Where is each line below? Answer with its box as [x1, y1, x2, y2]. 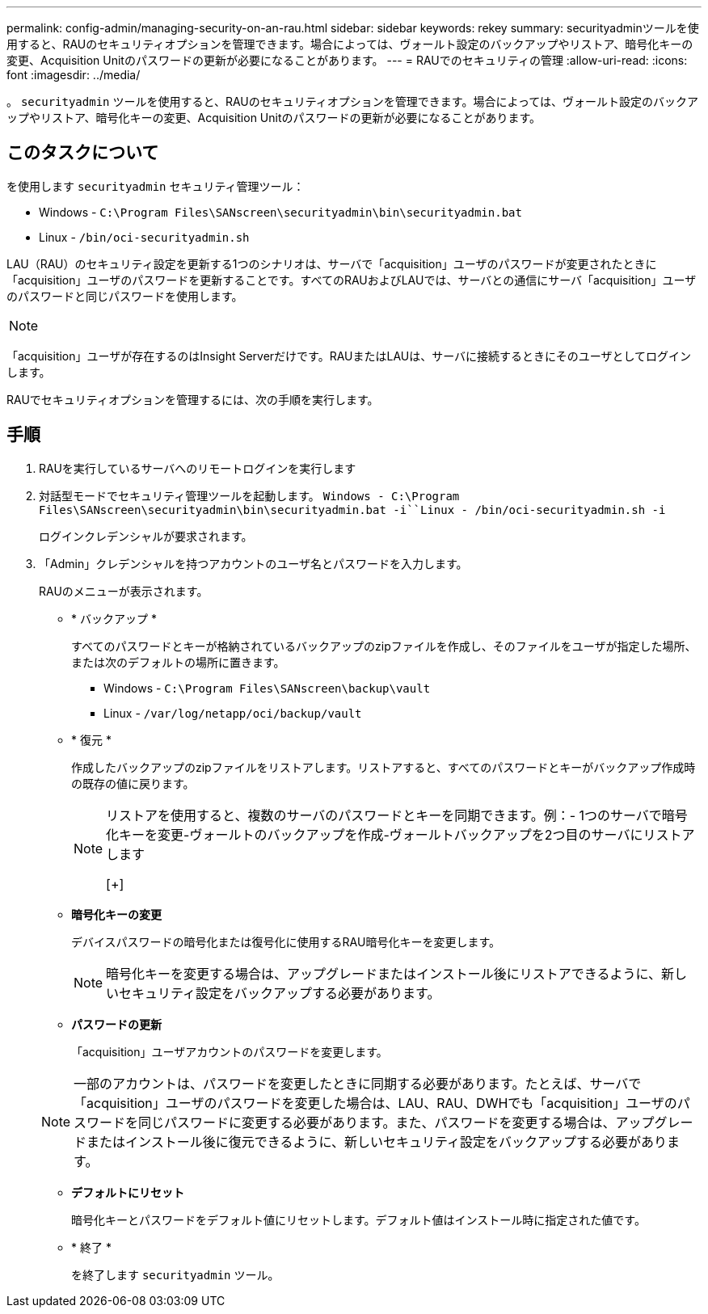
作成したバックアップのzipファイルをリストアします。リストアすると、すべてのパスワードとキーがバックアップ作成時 [71, 760, 696, 774]
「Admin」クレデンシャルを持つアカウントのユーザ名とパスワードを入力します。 [39, 556, 468, 571]
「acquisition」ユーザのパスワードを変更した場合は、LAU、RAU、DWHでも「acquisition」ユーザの [74, 1094, 677, 1111]
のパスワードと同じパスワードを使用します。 [6, 288, 243, 303]
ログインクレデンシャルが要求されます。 [39, 529, 253, 543]
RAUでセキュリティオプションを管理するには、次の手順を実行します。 [6, 392, 379, 406]
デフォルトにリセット [71, 1185, 184, 1199]
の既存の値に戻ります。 [71, 776, 195, 790]
